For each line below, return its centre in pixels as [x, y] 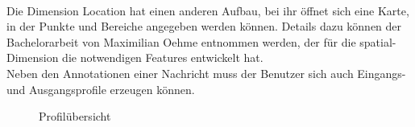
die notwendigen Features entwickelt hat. [163, 57]
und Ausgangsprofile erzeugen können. [101, 89]
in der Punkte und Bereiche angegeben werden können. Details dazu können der [204, 26]
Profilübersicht [75, 116]
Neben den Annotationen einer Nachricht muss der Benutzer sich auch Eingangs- [206, 73]
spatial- [378, 41]
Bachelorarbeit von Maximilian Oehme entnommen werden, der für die [181, 41]
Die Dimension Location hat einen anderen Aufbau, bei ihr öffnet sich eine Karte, [208, 10]
